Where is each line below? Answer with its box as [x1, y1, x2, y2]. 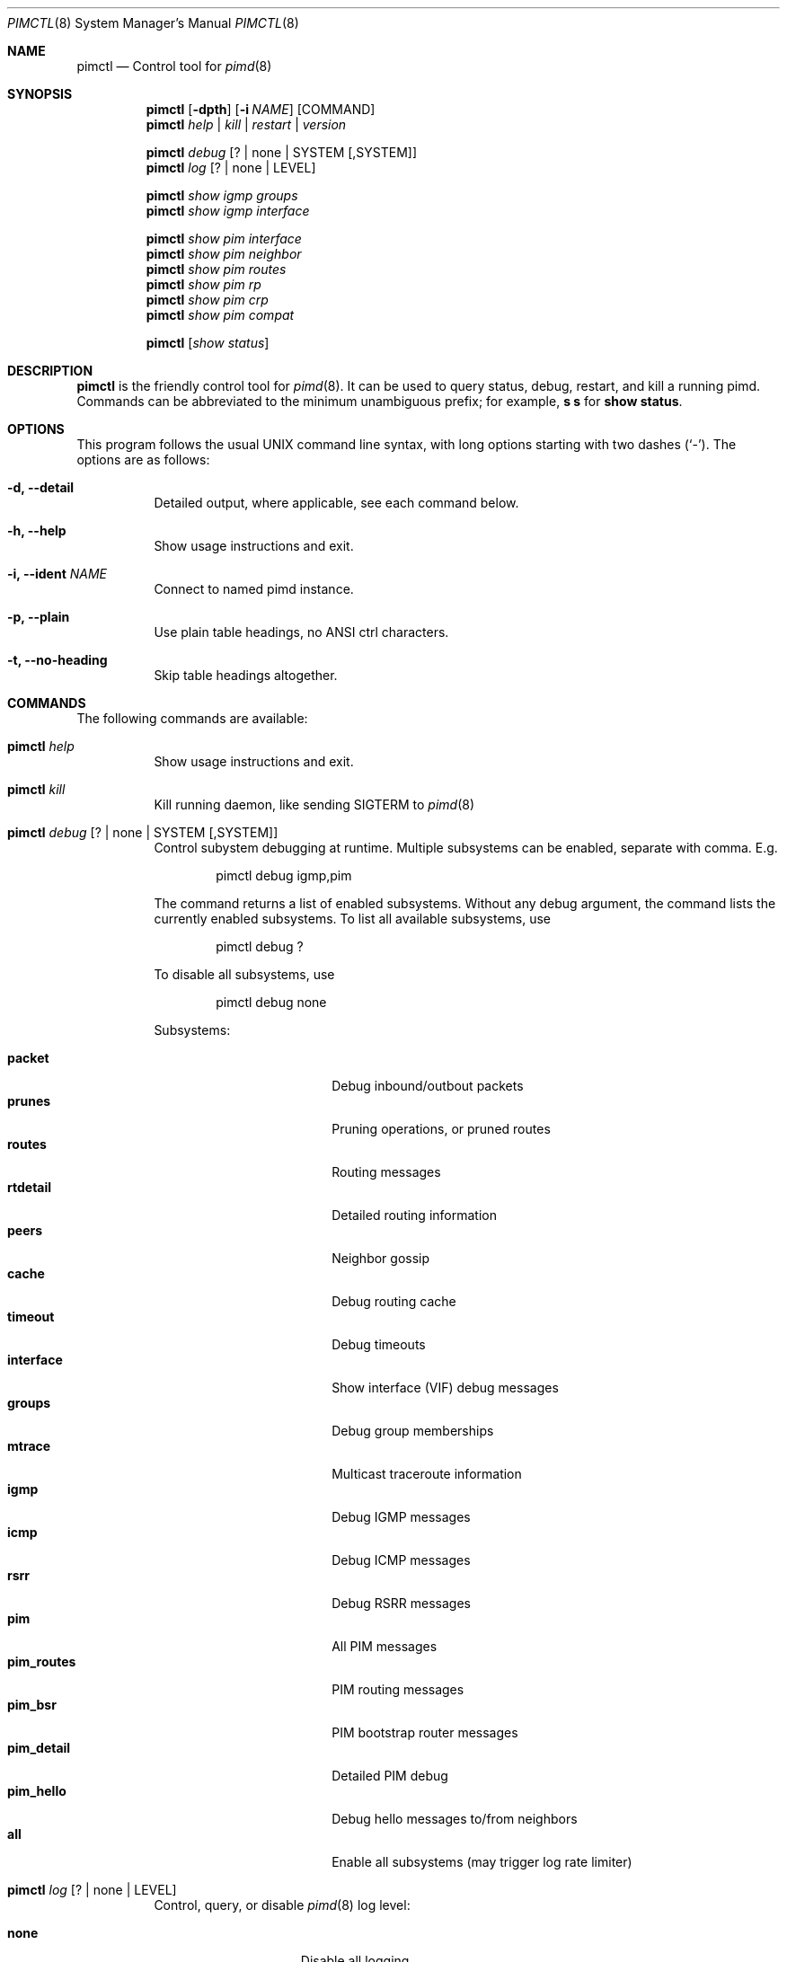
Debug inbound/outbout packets [332, 1078, 524, 1093]
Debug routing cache [332, 1294, 456, 1309]
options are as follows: [76, 452, 210, 467]
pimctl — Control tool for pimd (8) [76, 58, 272, 74]
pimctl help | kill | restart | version [146, 117, 347, 132]
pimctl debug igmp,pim [216, 868, 352, 883]
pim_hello [7, 1783, 66, 1798]
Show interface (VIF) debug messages [332, 1380, 559, 1395]
